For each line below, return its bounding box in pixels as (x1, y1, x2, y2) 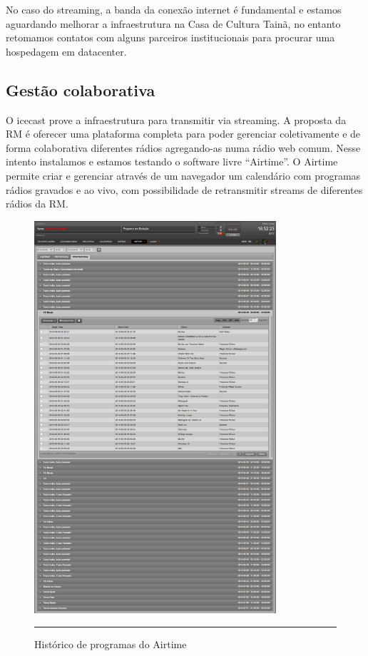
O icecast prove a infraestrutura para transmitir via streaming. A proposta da (6, 112, 347, 127)
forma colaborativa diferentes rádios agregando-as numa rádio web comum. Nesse (6, 140, 361, 155)
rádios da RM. (6, 196, 68, 211)
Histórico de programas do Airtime (34, 636, 187, 651)
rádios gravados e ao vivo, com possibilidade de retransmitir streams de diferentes (6, 182, 363, 197)
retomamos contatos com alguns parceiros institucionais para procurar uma (6, 30, 335, 45)
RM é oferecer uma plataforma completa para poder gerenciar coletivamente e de (6, 126, 361, 141)
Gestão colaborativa (6, 78, 155, 101)
